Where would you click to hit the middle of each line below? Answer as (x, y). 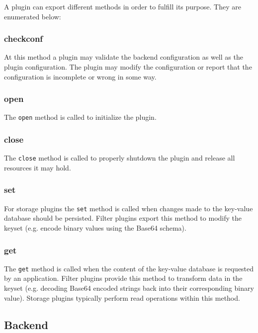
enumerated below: (33, 16)
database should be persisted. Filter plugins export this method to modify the (123, 218)
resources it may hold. (38, 167)
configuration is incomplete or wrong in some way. (80, 76)
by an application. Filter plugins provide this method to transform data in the (123, 278)
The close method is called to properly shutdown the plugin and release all (120, 158)
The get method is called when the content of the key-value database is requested (129, 268)
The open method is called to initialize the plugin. (80, 117)
